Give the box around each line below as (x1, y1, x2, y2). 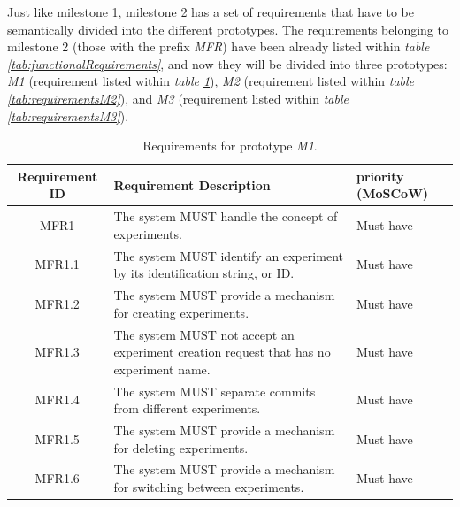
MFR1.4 (34, 390, 80, 409)
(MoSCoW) (356, 184, 429, 203)
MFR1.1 (34, 255, 80, 273)
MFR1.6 (34, 469, 80, 488)
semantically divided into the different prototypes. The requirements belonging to (7, 19, 448, 38)
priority (356, 166, 404, 185)
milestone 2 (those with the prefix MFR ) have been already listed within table (7, 37, 430, 56)
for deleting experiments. (113, 438, 249, 457)
